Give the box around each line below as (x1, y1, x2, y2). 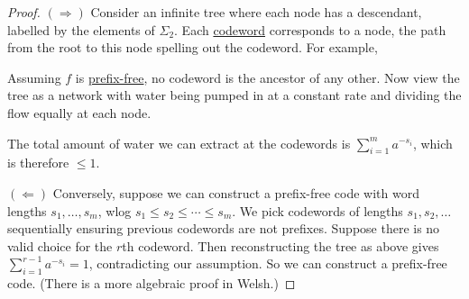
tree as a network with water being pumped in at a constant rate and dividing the (7, 86, 462, 104)
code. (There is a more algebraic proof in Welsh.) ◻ (7, 274, 296, 293)
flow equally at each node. (7, 103, 152, 122)
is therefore (7, 153, 69, 172)
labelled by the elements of (7, 20, 155, 39)
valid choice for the (7, 236, 113, 255)
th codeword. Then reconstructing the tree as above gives (122, 236, 439, 255)
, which (412, 133, 453, 152)
